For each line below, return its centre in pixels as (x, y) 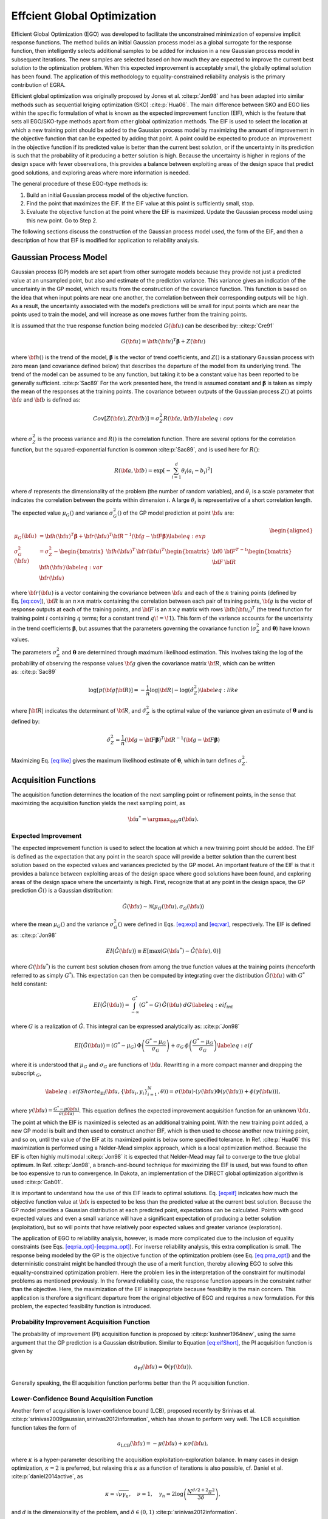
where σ (22, 439)
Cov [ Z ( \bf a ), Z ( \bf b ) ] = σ (127, 418)
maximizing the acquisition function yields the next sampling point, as (98, 803)
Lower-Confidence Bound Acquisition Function (82, 1399)
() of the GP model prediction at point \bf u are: (176, 513)
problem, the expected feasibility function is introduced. (81, 1306)
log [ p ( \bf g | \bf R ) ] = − (117, 690)
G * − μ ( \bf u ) (67, 1108)
